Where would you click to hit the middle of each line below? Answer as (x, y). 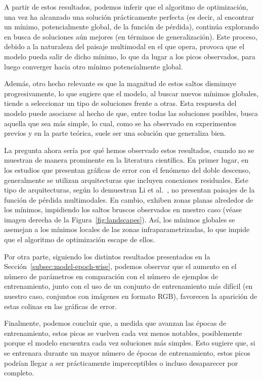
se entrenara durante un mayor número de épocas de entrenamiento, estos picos (127, 353)
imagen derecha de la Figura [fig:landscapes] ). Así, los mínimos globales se (120, 219)
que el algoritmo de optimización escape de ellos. (80, 239)
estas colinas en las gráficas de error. (60, 306)
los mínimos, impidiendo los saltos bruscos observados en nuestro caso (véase (123, 209)
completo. (19, 373)
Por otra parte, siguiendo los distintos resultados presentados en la (107, 256)
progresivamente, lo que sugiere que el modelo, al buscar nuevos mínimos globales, (131, 93)
